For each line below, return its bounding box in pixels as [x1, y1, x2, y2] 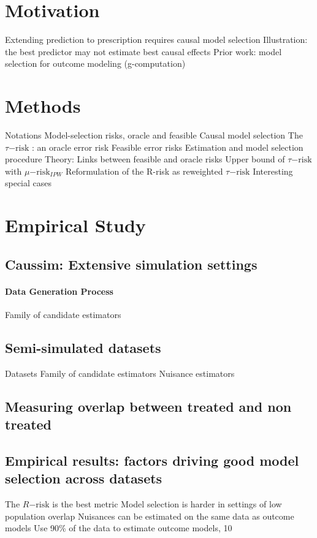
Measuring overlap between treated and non [5, 396, 292, 415]
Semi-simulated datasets [5, 338, 161, 357]
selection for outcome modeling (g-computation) [5, 57, 186, 70]
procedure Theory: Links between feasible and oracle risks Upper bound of [5, 153, 285, 165]
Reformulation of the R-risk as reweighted [65, 164, 223, 177]
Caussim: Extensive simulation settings [5, 254, 258, 273]
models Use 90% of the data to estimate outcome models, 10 [5, 521, 232, 534]
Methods [5, 93, 81, 118]
